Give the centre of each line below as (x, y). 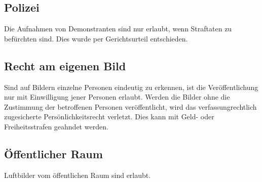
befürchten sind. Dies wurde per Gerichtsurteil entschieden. (96, 38)
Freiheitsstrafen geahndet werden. (56, 126)
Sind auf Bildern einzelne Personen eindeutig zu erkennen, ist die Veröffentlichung (131, 87)
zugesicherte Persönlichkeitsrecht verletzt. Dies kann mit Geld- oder (109, 117)
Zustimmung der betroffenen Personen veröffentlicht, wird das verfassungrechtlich (130, 106)
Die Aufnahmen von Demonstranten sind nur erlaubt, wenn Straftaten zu (118, 29)
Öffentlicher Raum (53, 153)
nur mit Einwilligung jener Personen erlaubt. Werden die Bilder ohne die (117, 97)
